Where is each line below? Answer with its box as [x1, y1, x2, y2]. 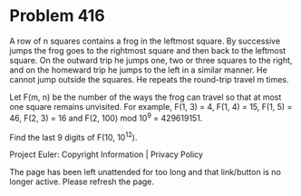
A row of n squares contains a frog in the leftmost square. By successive [9, 35, 281, 46]
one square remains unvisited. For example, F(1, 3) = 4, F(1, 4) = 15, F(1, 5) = [9, 101, 293, 112]
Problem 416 [9, 5, 106, 26]
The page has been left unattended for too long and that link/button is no [9, 167, 281, 178]
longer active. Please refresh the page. [9, 176, 155, 187]
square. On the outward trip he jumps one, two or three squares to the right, [9, 54, 293, 65]
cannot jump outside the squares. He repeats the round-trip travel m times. [9, 73, 289, 84]
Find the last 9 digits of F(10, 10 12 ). [9, 130, 138, 142]
